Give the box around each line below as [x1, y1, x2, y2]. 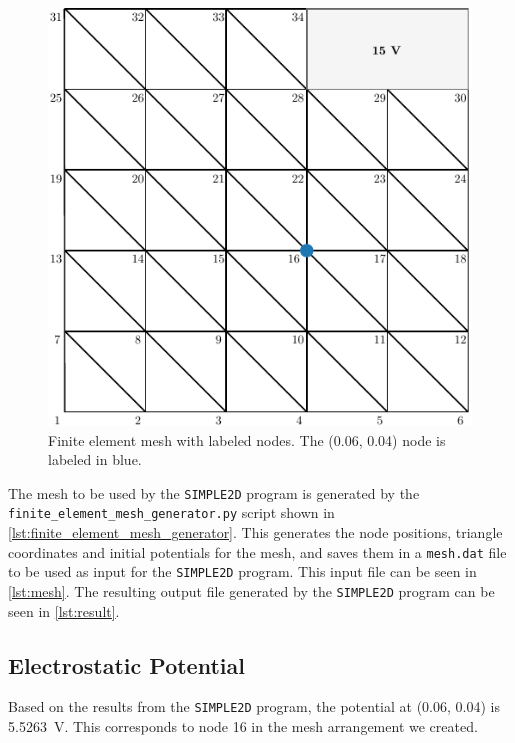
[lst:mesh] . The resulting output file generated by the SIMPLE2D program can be [8, 580, 495, 601]
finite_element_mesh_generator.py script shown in [8, 502, 335, 523]
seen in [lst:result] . [8, 600, 120, 621]
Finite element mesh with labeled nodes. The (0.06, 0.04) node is [48, 429, 446, 450]
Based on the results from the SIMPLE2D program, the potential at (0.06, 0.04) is [8, 696, 500, 717]
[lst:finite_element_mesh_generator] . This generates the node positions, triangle [8, 522, 503, 543]
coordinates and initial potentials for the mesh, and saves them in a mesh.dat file [8, 541, 507, 562]
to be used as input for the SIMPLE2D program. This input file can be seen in [8, 561, 477, 582]
